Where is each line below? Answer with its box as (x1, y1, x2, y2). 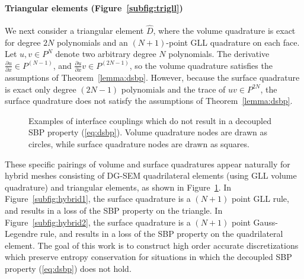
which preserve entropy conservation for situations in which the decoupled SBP (5, 251, 292, 263)
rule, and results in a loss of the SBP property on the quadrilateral (40, 227, 283, 240)
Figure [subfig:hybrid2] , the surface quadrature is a (5, 215, 191, 228)
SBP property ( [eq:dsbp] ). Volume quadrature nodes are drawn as (28, 126, 268, 138)
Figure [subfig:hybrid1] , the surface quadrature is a (5, 192, 191, 205)
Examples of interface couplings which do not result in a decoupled (28, 114, 272, 126)
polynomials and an (56, 36, 128, 48)
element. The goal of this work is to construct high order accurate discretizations (5, 239, 299, 251)
